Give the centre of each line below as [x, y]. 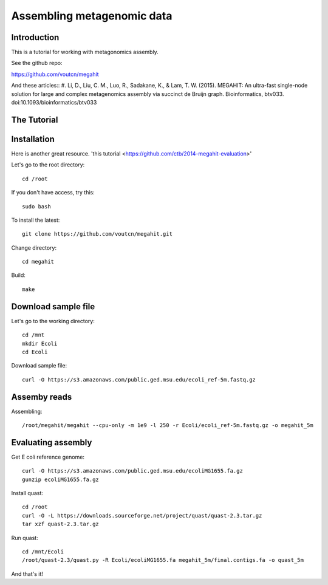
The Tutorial [35, 119]
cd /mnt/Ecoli [43, 552]
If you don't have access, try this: [53, 193]
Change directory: [34, 248]
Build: [18, 275]
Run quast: [25, 538]
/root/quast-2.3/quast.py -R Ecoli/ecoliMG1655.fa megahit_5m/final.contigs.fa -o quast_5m [163, 560]
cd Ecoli [35, 352]
